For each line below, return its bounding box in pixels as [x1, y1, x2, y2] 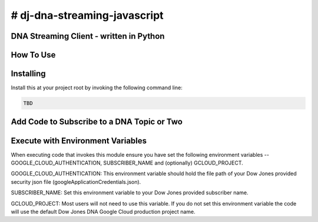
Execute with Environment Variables [11, 136, 147, 146]
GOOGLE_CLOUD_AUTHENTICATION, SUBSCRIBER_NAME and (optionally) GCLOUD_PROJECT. [11, 159, 244, 166]
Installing [11, 69, 47, 79]
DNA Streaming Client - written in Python [11, 31, 165, 41]
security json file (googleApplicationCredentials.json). [11, 178, 141, 185]
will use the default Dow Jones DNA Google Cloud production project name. [11, 208, 196, 215]
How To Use [11, 50, 56, 60]
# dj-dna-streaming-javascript [11, 9, 164, 22]
